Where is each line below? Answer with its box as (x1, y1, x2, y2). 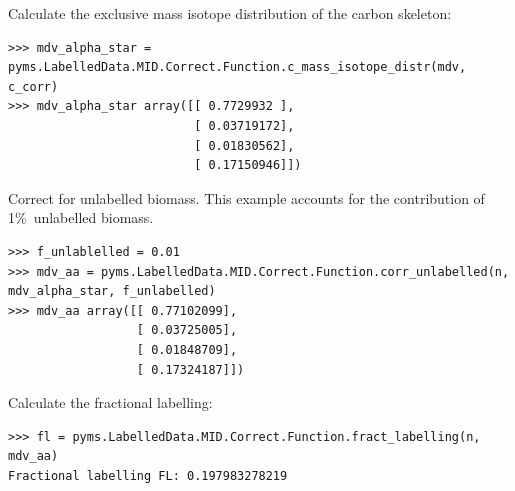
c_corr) (8, 79, 59, 94)
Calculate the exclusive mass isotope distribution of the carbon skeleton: (8, 3, 452, 23)
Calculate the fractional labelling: (8, 392, 213, 413)
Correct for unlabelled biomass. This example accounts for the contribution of (8, 187, 485, 208)
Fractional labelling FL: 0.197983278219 (8, 468, 288, 483)
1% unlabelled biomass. (8, 207, 154, 228)
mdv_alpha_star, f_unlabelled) (8, 284, 216, 299)
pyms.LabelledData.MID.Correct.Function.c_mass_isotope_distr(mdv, (8, 60, 467, 75)
